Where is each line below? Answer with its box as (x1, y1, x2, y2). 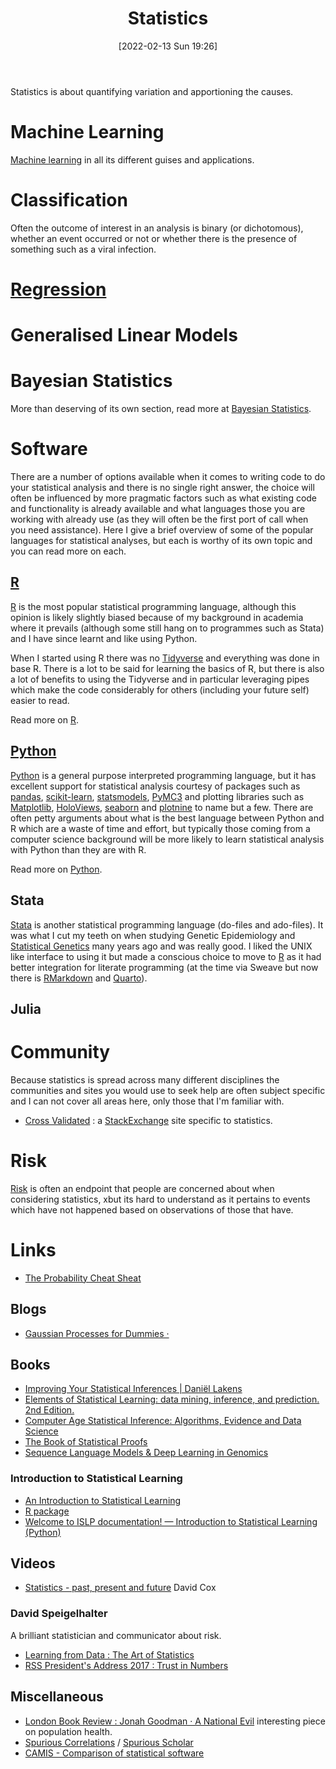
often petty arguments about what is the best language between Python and (10, 812, 325, 824)
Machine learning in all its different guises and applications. (10, 153, 255, 166)
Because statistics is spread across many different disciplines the (10, 1073, 280, 1086)
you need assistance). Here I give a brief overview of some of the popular (10, 524, 314, 536)
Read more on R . (10, 713, 79, 726)
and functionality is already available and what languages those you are (10, 503, 306, 515)
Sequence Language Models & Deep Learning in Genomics (24, 1447, 269, 1459)
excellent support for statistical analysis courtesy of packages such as (10, 780, 301, 792)
